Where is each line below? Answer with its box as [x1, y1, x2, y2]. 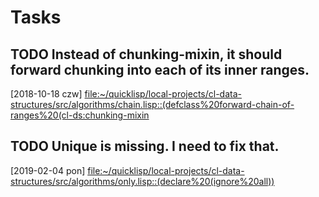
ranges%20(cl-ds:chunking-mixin [10, 109, 150, 121]
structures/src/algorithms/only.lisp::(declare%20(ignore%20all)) [10, 175, 275, 187]
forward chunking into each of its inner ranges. [10, 61, 310, 78]
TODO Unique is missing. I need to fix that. [10, 138, 280, 155]
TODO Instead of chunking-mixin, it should [10, 46, 283, 63]
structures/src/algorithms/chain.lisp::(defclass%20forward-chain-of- [10, 99, 295, 110]
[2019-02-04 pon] [10, 164, 86, 176]
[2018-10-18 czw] [10, 88, 83, 100]
